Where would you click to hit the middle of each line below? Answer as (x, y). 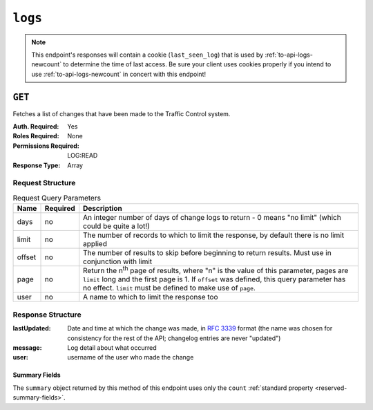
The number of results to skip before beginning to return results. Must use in (207, 253)
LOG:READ (83, 156)
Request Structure (44, 183)
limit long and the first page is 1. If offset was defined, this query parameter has (214, 279)
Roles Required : (36, 136)
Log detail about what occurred (112, 347)
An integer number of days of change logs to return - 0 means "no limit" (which (212, 218)
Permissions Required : (46, 146)
